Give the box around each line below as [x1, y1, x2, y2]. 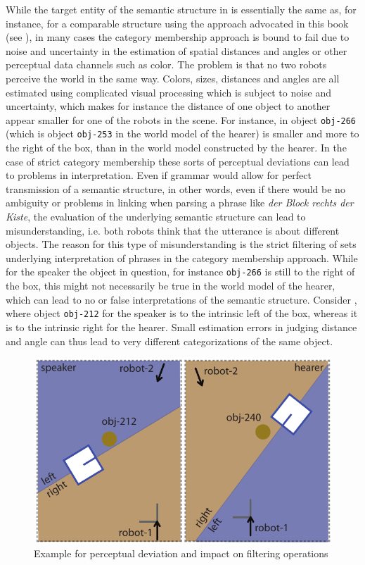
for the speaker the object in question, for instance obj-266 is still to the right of [6, 264, 355, 279]
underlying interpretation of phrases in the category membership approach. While [6, 250, 358, 265]
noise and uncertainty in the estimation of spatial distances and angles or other [6, 43, 347, 58]
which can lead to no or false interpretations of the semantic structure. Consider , [6, 292, 357, 306]
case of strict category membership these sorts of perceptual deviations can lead [6, 154, 350, 168]
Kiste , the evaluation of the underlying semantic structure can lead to [6, 209, 306, 224]
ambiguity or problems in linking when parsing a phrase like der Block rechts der [6, 195, 354, 210]
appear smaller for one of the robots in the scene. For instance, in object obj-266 [6, 112, 357, 127]
